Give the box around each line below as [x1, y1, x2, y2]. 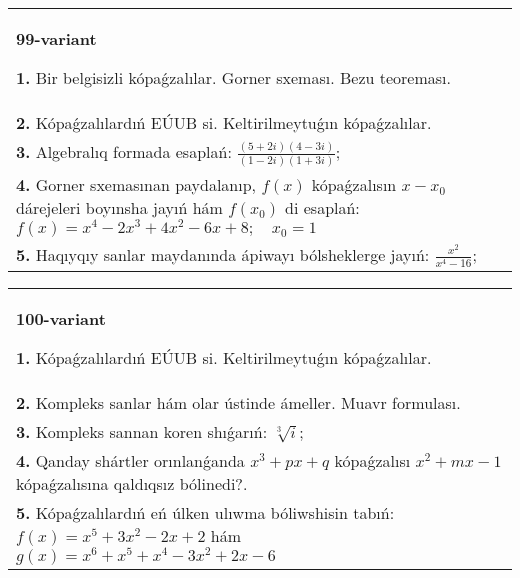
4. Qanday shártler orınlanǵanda [16, 448, 245, 472]
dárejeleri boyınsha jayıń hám [16, 195, 223, 219]
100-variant [16, 306, 106, 330]
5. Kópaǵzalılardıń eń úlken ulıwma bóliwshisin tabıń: [16, 500, 395, 524]
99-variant [16, 27, 97, 50]
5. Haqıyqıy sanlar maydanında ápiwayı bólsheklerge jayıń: [16, 242, 430, 266]
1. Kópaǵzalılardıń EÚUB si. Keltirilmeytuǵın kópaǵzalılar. [16, 345, 432, 369]
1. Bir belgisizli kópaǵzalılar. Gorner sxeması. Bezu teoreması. [16, 66, 451, 89]
